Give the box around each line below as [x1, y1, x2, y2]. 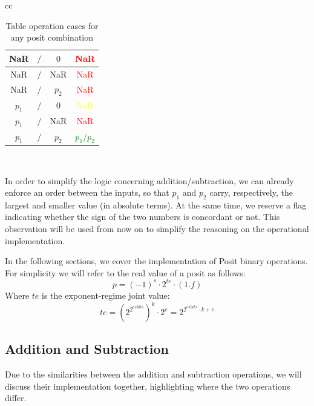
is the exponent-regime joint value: [42, 288, 170, 301]
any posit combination [10, 31, 94, 44]
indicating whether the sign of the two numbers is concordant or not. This [5, 210, 280, 223]
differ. [5, 391, 27, 404]
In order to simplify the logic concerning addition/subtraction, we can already [5, 174, 294, 187]
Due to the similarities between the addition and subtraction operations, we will [5, 368, 302, 381]
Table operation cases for [5, 19, 99, 32]
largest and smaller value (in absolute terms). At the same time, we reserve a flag [5, 198, 307, 211]
